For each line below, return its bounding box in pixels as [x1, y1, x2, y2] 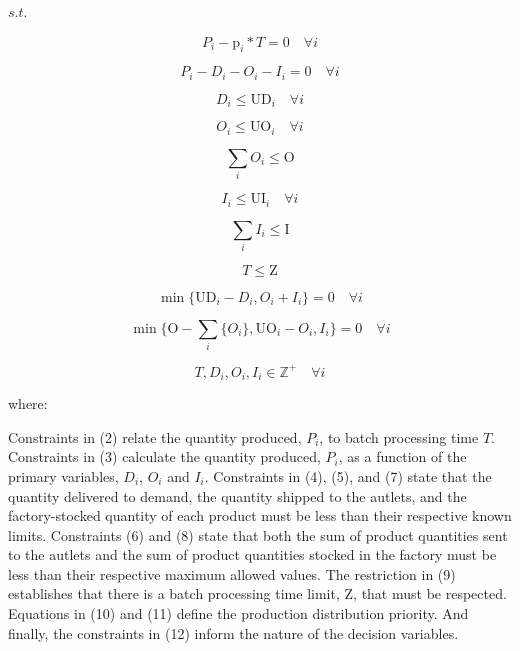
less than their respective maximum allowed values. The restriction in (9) [8, 563, 456, 584]
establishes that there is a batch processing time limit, [8, 583, 340, 604]
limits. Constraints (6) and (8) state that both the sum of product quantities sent [8, 524, 508, 545]
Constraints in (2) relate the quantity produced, [8, 426, 302, 447]
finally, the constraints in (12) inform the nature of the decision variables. [8, 622, 459, 643]
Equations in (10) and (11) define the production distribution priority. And [8, 603, 469, 624]
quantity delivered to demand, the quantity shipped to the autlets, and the [8, 485, 467, 506]
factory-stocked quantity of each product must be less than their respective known [8, 505, 512, 526]
